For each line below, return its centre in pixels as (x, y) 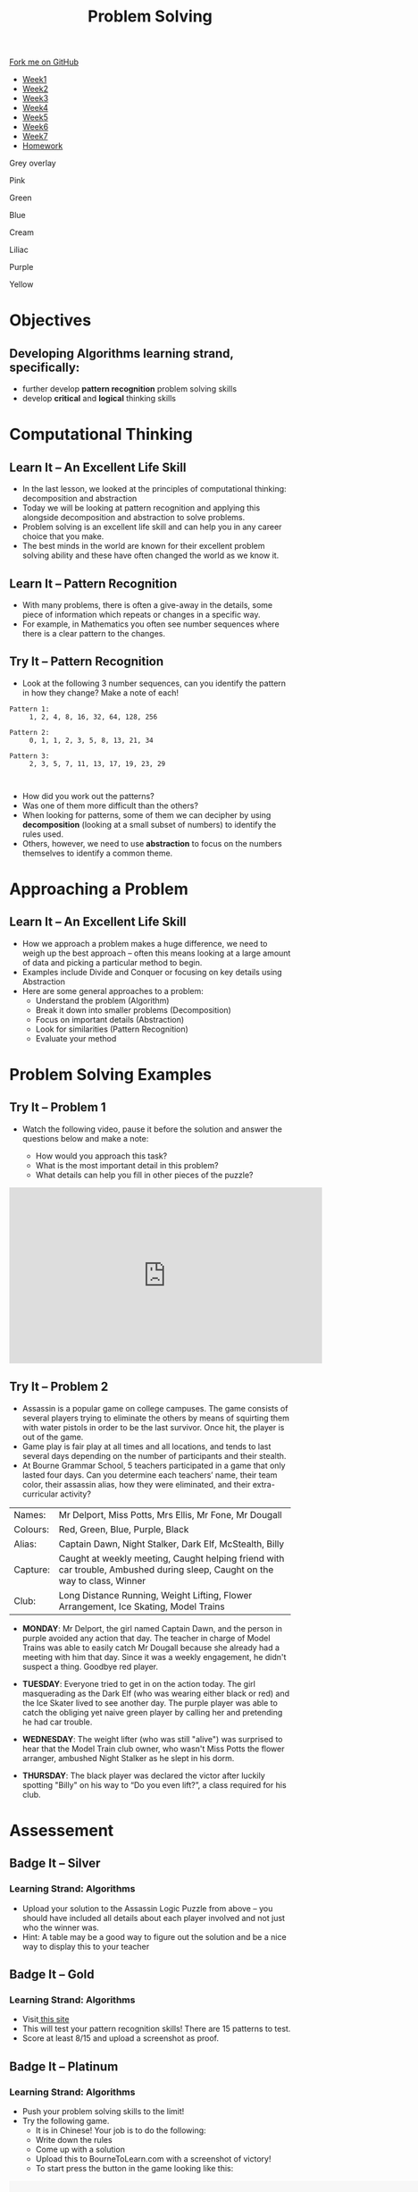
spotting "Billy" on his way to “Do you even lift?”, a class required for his (155, 1784)
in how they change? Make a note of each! (100, 692)
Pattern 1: (29, 709)
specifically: (45, 367)
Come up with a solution (80, 2149)
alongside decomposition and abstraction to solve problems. (134, 518)
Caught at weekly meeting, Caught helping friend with (171, 1558)
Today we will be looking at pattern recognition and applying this (141, 508)
